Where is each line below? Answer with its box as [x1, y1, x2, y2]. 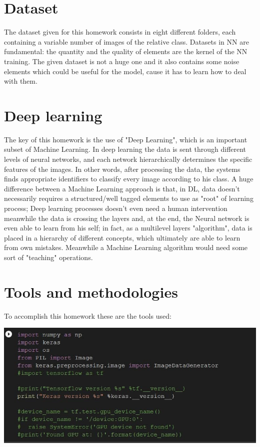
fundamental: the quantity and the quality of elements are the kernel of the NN [4, 46, 247, 57]
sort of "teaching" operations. [4, 252, 93, 262]
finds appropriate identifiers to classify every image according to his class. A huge [4, 173, 253, 184]
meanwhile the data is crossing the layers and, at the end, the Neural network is [4, 212, 249, 223]
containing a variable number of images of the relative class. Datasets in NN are [4, 36, 249, 47]
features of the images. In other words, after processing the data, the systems [4, 163, 240, 174]
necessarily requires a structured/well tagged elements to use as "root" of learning [4, 193, 253, 203]
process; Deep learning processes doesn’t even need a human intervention [4, 202, 227, 213]
